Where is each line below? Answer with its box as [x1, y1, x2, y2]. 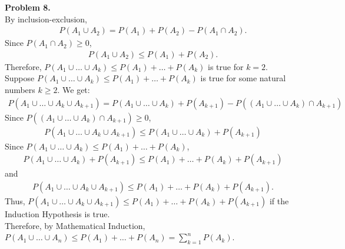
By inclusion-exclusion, [5, 12, 87, 25]
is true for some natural [200, 72, 286, 84]
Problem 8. [5, 1, 51, 13]
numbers [5, 84, 35, 96]
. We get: [57, 84, 90, 96]
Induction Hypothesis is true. [5, 207, 110, 220]
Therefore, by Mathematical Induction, [5, 219, 145, 231]
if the [269, 194, 289, 207]
